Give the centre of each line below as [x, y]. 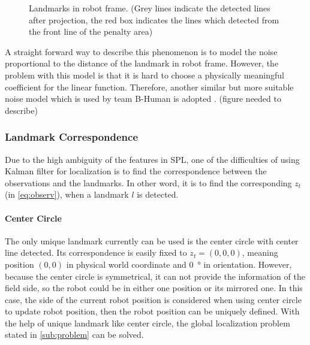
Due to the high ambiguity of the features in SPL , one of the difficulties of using [152, 159]
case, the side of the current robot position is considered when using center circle [153, 299]
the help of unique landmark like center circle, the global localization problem [148, 323]
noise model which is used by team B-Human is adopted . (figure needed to [143, 99]
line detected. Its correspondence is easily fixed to [96, 252]
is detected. [158, 194]
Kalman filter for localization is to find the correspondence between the [136, 171]
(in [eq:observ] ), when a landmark [67, 194]
